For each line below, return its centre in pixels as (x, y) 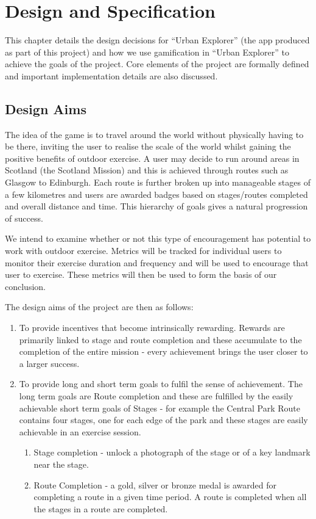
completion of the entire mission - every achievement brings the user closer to (163, 351)
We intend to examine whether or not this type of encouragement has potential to (158, 238)
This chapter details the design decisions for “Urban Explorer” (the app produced (157, 40)
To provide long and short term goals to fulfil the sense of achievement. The (161, 384)
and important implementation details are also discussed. (111, 75)
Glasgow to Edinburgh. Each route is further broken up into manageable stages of (158, 182)
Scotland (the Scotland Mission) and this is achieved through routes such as (147, 170)
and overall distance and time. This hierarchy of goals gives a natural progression (156, 206)
